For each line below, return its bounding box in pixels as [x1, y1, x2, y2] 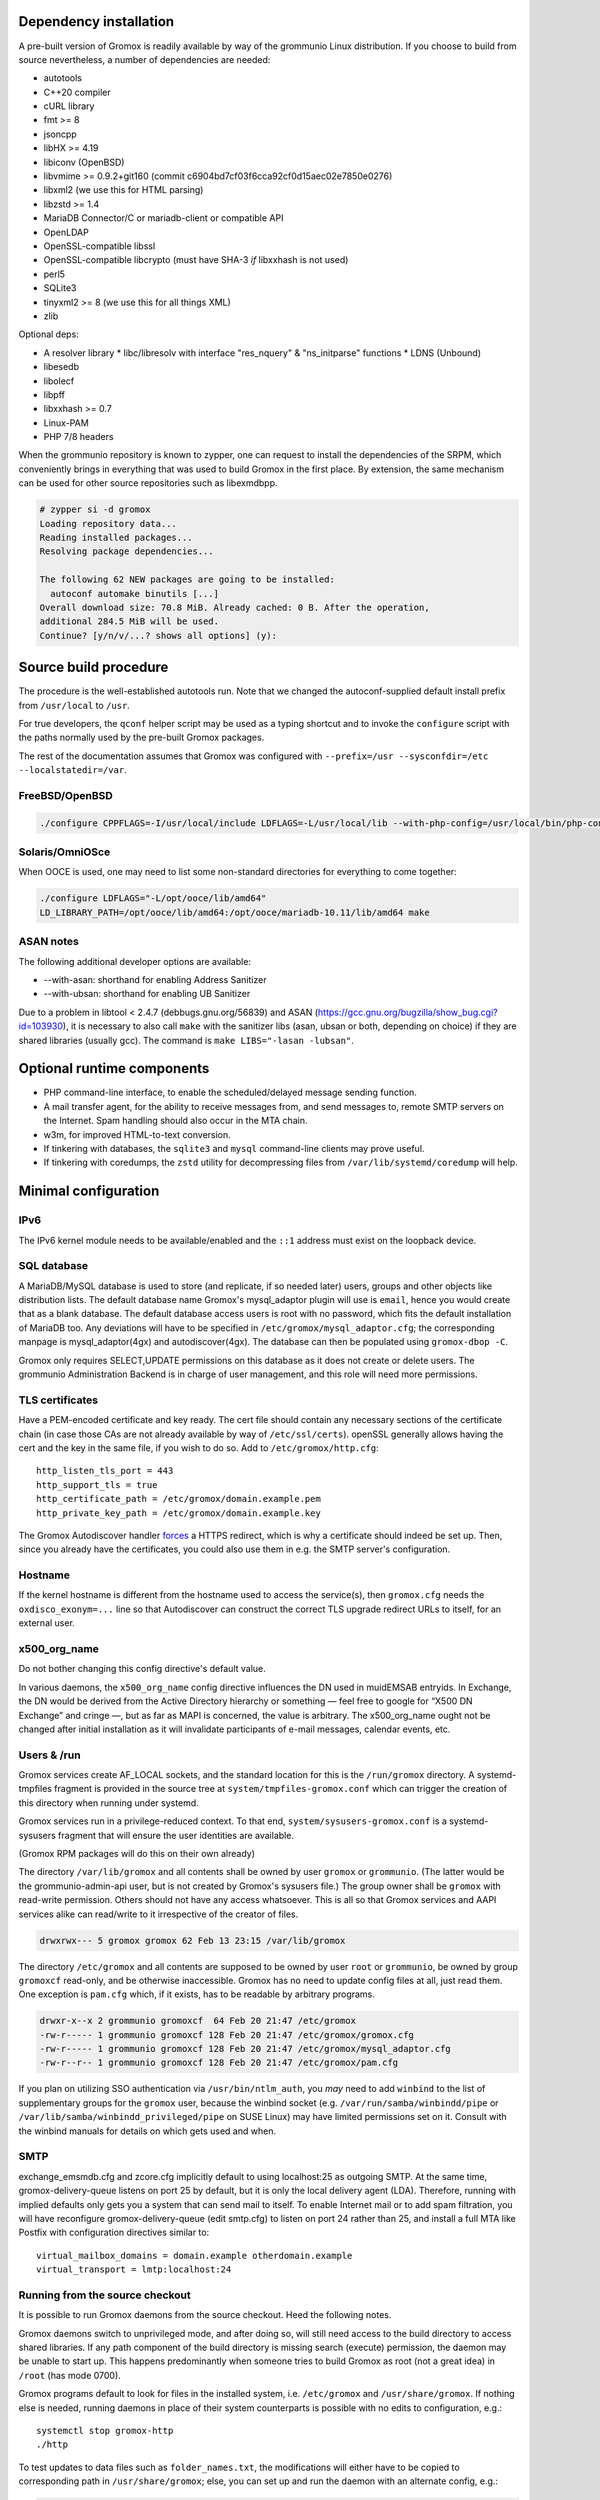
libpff [43, 388, 65, 400]
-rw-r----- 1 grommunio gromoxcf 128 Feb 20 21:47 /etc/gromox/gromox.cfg [39, 2029, 415, 2040]
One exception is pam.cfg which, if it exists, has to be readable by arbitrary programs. [18, 1988, 375, 2000]
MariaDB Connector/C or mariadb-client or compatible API [43, 212, 284, 224]
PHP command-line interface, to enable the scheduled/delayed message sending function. [43, 1086, 417, 1099]
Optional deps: [18, 328, 79, 340]
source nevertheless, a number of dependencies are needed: [18, 53, 271, 65]
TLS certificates [18, 1393, 99, 1407]
